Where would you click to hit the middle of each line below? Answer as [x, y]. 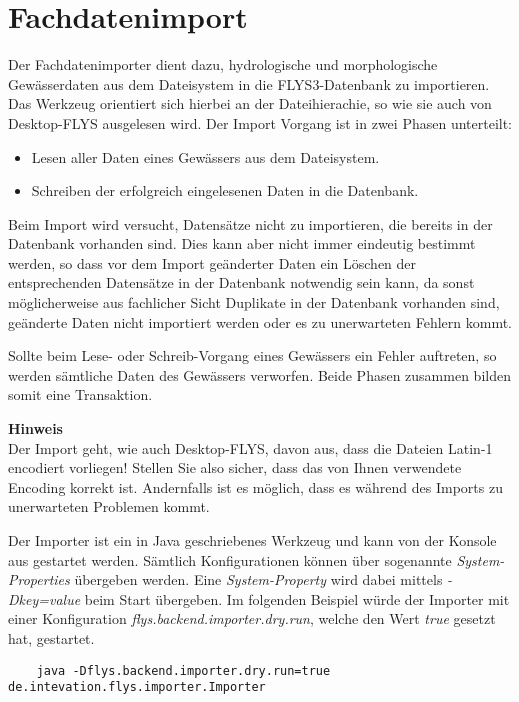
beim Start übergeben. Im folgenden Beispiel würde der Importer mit [297, 598]
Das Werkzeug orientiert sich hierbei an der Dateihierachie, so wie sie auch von [250, 103]
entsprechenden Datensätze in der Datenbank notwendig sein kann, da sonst [241, 282]
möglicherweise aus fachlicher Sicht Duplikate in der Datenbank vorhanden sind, [254, 302]
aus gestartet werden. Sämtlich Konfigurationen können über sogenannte [230, 559]
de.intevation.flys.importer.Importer [137, 687]
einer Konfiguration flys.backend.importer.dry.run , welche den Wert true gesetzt [252, 618]
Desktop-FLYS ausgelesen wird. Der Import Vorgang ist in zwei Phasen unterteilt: [260, 122]
